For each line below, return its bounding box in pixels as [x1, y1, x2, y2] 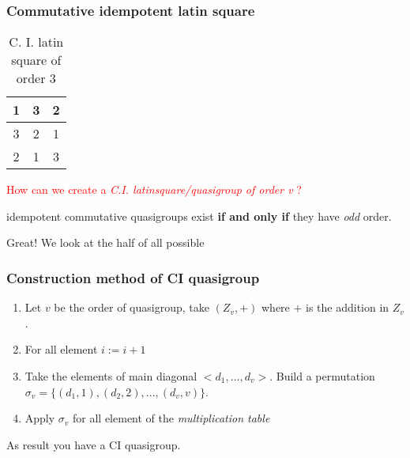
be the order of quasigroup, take [54, 299, 209, 316]
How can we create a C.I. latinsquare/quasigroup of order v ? [6, 181, 302, 198]
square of [11, 51, 62, 70]
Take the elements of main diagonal [24, 368, 197, 384]
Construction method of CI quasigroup [6, 267, 260, 287]
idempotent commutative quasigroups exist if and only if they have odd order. [6, 207, 392, 224]
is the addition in [306, 299, 389, 316]
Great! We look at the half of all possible [6, 234, 205, 251]
